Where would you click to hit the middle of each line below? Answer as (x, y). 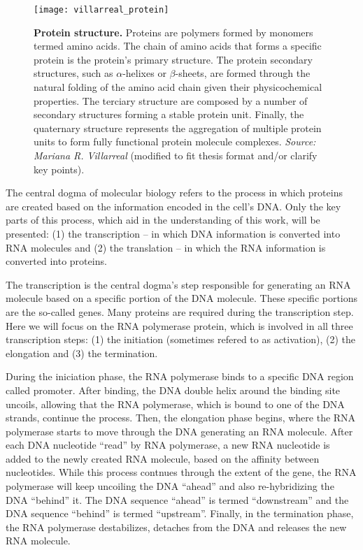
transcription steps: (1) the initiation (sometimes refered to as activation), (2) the (180, 339)
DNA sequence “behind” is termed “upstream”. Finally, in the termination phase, (180, 513)
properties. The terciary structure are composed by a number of (171, 100)
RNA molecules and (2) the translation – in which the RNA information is (166, 247)
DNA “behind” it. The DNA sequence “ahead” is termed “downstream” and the (177, 499)
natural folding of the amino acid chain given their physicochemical (178, 87)
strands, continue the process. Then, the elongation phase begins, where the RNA (181, 418)
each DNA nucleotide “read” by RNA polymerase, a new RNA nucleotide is (168, 445)
